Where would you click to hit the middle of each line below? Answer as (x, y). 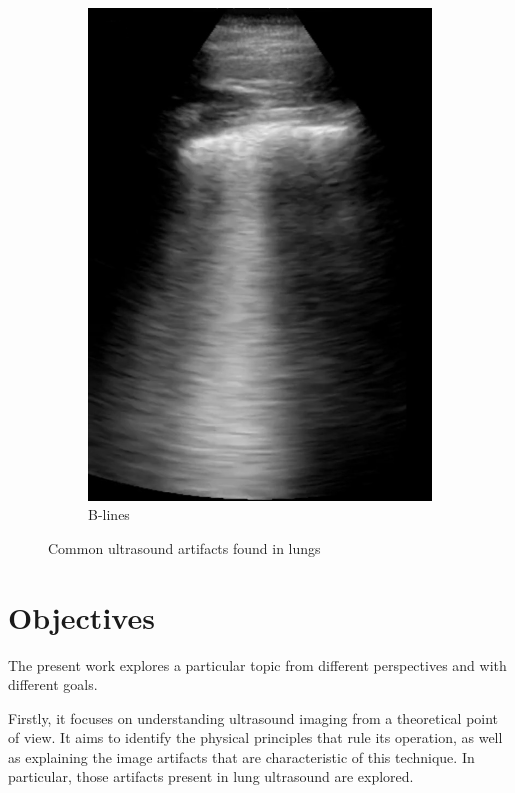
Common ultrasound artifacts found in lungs (184, 547)
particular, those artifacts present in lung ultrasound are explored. (211, 776)
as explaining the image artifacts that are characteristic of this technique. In (241, 756)
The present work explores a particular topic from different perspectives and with (257, 664)
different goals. (53, 684)
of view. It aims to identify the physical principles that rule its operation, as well (255, 737)
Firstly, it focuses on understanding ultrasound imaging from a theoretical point (253, 717)
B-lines (109, 514)
